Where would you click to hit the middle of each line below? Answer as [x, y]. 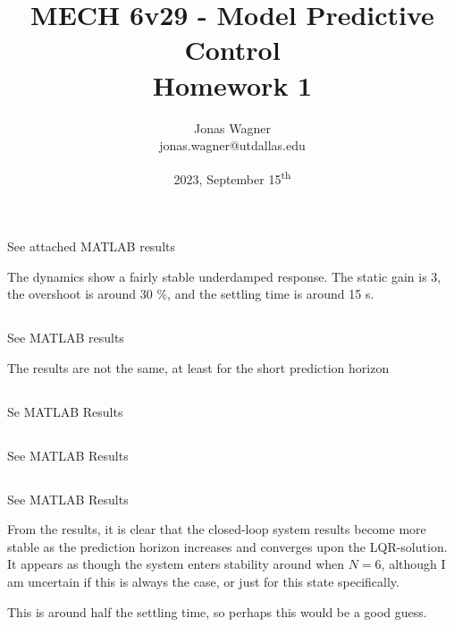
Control [232, 50]
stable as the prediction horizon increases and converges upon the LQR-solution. [227, 546]
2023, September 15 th [232, 177]
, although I [413, 564]
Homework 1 [232, 85]
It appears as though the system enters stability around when [176, 564]
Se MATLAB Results [65, 411]
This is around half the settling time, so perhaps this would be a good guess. [217, 611]
